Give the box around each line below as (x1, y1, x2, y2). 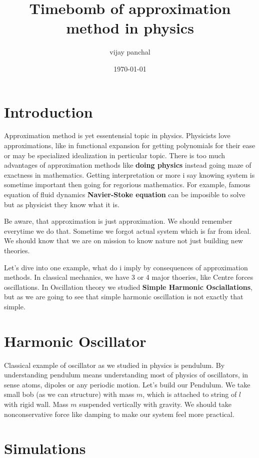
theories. (4, 245, 30, 255)
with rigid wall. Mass (4, 399, 68, 409)
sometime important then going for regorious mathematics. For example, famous (4, 179, 250, 190)
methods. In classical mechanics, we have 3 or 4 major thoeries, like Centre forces (4, 272, 253, 282)
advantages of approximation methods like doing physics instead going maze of (4, 160, 251, 170)
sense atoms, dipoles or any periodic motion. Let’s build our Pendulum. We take (4, 379, 250, 389)
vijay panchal (109, 47, 150, 57)
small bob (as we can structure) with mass (4, 389, 134, 399)
